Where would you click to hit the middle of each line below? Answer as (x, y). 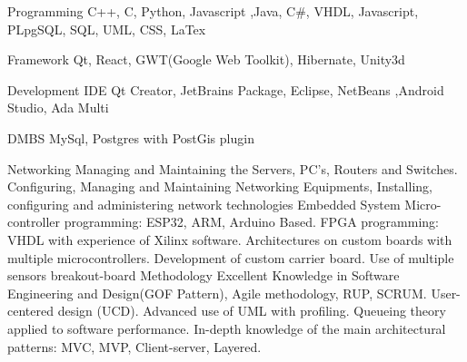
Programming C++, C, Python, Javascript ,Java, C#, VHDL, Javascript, (213, 11)
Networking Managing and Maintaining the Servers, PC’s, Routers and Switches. (233, 168)
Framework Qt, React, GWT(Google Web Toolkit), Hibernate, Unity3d (206, 59)
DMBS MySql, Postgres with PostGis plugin (131, 137)
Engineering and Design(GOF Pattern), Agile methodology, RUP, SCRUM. (217, 293)
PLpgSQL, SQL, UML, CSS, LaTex (107, 29)
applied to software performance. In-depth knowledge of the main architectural (227, 328)
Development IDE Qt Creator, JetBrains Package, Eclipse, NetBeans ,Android (226, 89)
